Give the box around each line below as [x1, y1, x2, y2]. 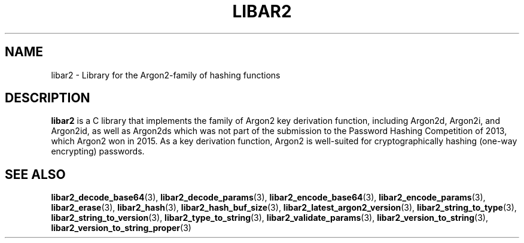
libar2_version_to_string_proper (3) [51, 223, 191, 233]
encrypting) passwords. [51, 146, 145, 157]
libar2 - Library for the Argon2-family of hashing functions [51, 69, 281, 80]
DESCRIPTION [5, 90, 90, 106]
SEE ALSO [5, 166, 66, 182]
